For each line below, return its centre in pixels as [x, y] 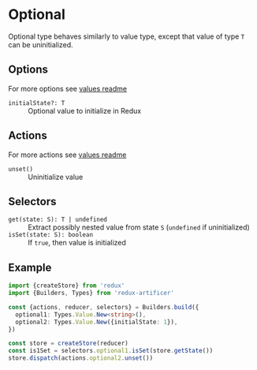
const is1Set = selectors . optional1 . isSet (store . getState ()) [111, 351]
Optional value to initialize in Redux [85, 110]
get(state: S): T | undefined [58, 220]
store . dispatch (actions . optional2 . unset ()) [81, 358]
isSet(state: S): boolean [50, 235]
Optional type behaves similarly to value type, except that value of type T [127, 36]
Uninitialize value [56, 177]
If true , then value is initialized [77, 243]
